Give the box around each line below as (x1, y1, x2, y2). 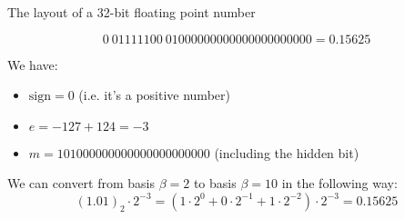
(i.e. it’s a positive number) (78, 85, 230, 105)
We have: (7, 55, 58, 74)
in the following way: (281, 174, 398, 193)
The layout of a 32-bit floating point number (7, 3, 256, 21)
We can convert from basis (7, 174, 155, 193)
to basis (193, 174, 237, 193)
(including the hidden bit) (214, 143, 359, 162)
